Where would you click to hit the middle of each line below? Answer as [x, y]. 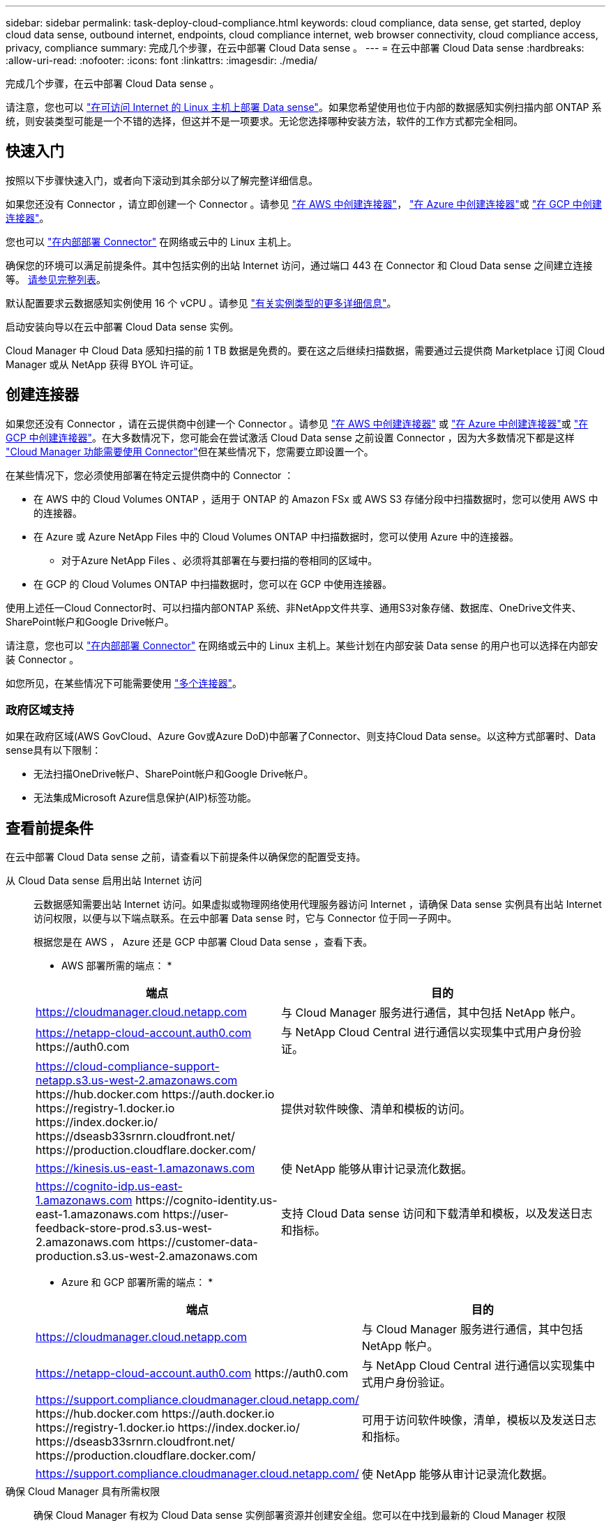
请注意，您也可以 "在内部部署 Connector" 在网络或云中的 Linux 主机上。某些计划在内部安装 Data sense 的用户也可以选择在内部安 [302, 645]
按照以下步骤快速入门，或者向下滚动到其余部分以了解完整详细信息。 [162, 180]
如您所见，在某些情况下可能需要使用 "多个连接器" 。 [124, 683]
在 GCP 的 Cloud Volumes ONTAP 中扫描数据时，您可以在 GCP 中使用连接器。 [213, 584]
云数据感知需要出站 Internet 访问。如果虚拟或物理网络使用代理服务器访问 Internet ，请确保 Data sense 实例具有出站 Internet [318, 904]
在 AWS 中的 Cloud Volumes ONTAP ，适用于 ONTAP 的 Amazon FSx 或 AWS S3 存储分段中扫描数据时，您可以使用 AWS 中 [316, 499]
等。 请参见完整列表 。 [56, 279]
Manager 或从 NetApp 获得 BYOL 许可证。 [103, 364]
